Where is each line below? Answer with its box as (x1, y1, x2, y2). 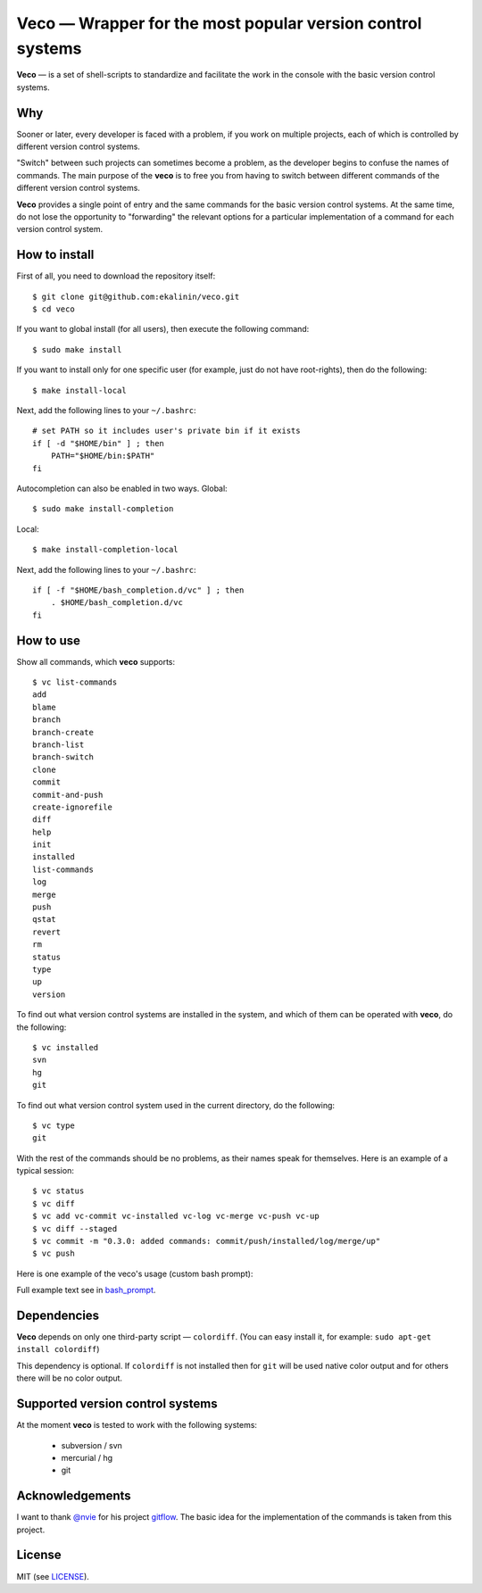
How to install (16, 247, 95, 262)
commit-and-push (32, 790, 104, 800)
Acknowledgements (16, 1489, 131, 1504)
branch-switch (32, 752, 94, 762)
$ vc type (32, 1120, 75, 1131)
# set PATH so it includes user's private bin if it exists (32, 426, 301, 436)
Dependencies (16, 1308, 100, 1323)
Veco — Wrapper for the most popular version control (16, 13, 422, 33)
